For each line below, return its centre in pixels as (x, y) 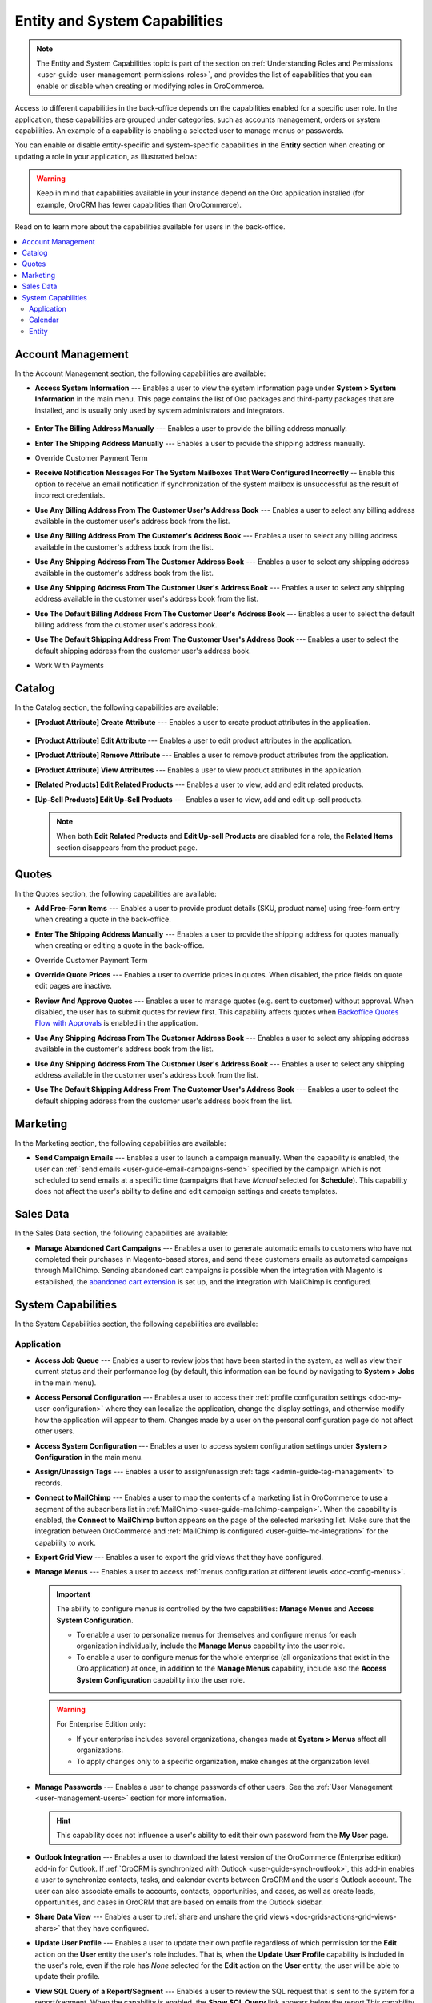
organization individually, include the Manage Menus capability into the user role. (211, 1646)
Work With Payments (69, 666)
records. (49, 1483)
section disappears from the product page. (127, 847)
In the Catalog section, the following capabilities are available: (117, 707)
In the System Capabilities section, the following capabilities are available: (136, 1324)
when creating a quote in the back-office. (103, 919)
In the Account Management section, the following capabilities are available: (140, 373)
